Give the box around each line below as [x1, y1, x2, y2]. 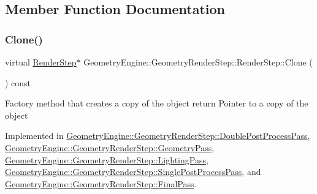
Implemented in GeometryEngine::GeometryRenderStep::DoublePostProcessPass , [5, 129, 310, 142]
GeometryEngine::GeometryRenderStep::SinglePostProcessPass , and [5, 165, 261, 178]
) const [5, 76, 31, 89]
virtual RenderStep [5, 56, 77, 68]
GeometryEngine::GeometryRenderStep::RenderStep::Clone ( [83, 56, 313, 68]
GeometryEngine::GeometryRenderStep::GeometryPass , [5, 141, 215, 154]
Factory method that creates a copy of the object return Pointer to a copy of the [5, 97, 308, 110]
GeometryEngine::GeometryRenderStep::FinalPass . [5, 177, 197, 190]
